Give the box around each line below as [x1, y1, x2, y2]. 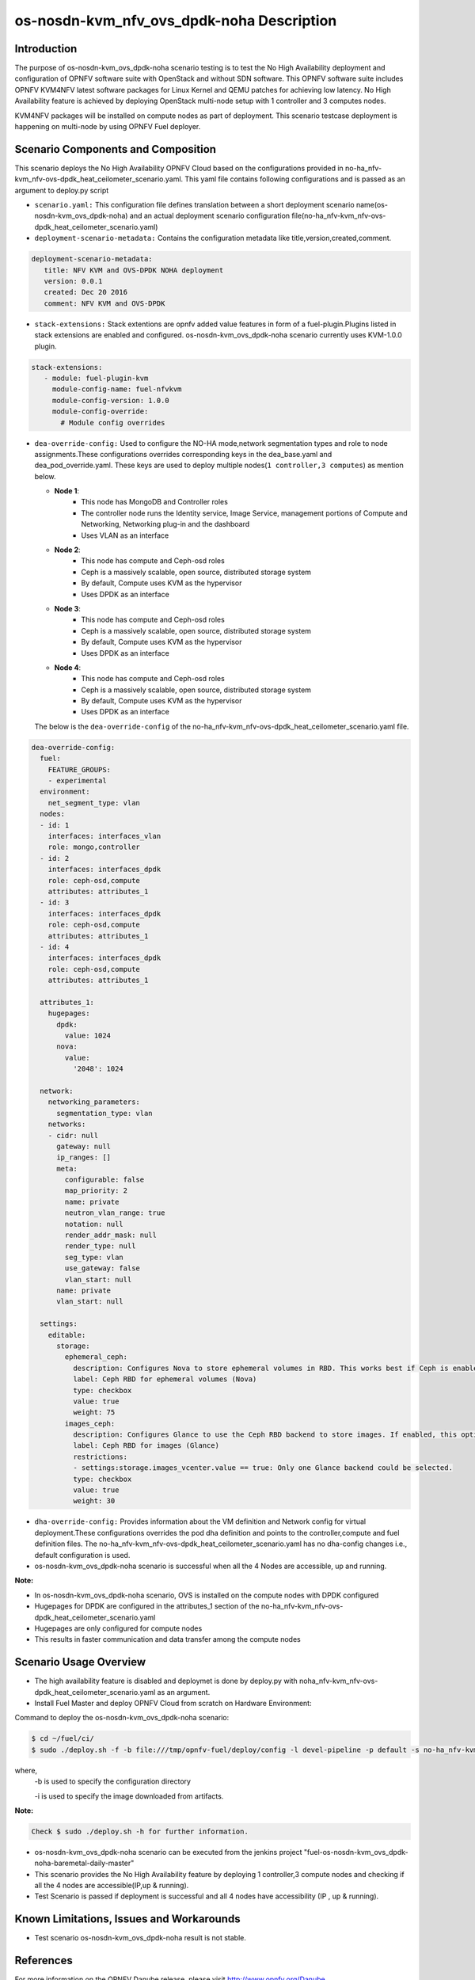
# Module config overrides [60, 418, 165, 427]
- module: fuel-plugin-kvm [44, 373, 149, 383]
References [14, 1954, 73, 1967]
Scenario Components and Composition [14, 143, 217, 156]
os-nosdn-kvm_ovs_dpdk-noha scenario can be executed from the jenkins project [34, 1847, 302, 1856]
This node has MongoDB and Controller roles [81, 497, 229, 507]
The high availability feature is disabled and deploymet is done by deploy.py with [34, 1676, 298, 1686]
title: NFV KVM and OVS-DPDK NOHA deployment [44, 265, 224, 275]
